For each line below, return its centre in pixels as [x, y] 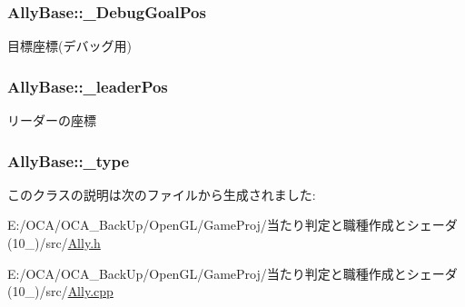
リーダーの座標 [52, 120]
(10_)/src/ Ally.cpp [60, 291]
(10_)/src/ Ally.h [54, 243]
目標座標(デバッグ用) [69, 46]
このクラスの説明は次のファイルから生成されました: [162, 194]
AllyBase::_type [69, 160]
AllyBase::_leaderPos [88, 86]
